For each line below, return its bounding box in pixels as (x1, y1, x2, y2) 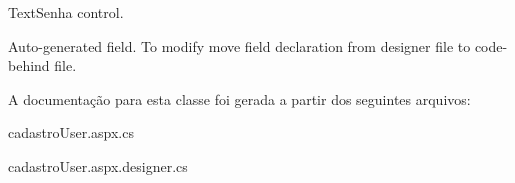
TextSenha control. (8, 2, 124, 22)
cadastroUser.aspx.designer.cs (8, 155, 188, 176)
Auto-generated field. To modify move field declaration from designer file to (8, 35, 471, 56)
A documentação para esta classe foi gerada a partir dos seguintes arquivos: (8, 88, 471, 109)
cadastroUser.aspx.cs (8, 122, 134, 143)
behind (8, 55, 50, 76)
